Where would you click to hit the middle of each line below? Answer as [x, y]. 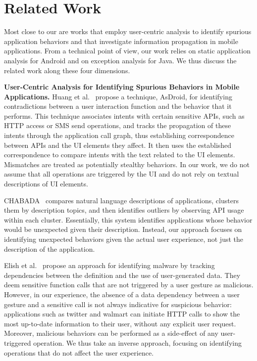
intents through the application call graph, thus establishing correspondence [119, 135]
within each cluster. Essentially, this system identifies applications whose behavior [128, 219]
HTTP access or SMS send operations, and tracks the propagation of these [118, 125]
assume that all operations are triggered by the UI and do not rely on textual [122, 174]
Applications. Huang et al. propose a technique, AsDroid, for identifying [118, 96]
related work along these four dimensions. [67, 70]
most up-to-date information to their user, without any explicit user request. [120, 323]
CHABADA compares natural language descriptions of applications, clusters [121, 200]
